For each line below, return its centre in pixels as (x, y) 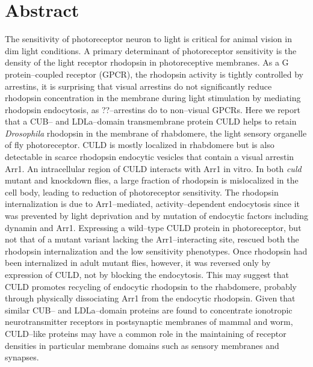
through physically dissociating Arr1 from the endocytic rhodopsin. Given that (150, 298)
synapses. (22, 357)
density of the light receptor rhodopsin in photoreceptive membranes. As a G (147, 62)
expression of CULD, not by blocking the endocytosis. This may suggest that (147, 274)
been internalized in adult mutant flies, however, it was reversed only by (138, 263)
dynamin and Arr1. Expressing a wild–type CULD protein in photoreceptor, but (153, 227)
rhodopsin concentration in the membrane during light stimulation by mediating (153, 98)
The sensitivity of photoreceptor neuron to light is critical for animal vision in (148, 39)
